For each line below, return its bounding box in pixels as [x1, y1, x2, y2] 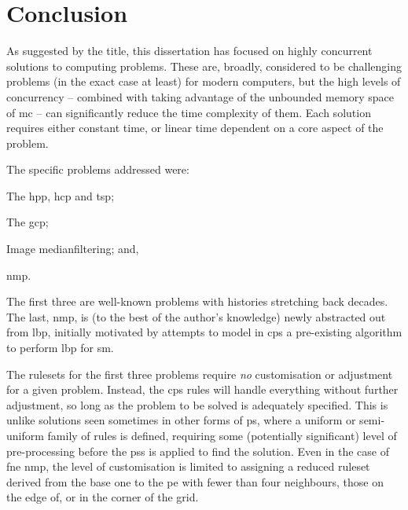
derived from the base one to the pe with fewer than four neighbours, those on [6, 473, 384, 490]
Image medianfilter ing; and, [6, 240, 139, 257]
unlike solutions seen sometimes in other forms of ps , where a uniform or [6, 412, 356, 428]
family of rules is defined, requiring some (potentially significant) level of [47, 427, 397, 443]
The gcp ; [6, 214, 49, 230]
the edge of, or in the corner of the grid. [6, 489, 199, 505]
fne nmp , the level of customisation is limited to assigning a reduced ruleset [6, 458, 370, 475]
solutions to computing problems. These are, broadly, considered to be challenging [6, 57, 402, 74]
